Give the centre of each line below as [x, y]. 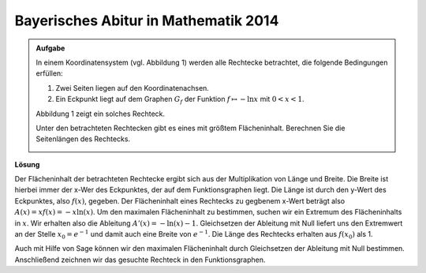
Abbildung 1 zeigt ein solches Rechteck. [101, 114]
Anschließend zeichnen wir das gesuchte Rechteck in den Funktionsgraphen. [140, 260]
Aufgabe [50, 48]
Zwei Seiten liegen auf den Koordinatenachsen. [132, 88]
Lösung [27, 164]
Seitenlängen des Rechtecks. [83, 139]
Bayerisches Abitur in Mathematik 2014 [147, 21]
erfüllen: [49, 73]
